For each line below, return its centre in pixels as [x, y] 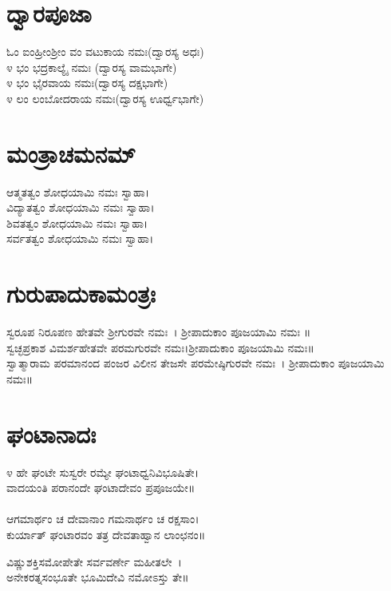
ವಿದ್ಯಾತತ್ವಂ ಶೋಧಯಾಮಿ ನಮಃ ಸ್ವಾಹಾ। [81, 207]
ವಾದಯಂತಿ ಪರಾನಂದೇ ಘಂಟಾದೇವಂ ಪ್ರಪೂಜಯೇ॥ [101, 488]
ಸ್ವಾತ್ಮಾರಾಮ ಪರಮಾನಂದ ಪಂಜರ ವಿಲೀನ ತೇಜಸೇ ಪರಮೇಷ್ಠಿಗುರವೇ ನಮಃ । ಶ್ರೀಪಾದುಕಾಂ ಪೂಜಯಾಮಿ [195, 363]
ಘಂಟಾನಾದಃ [51, 433]
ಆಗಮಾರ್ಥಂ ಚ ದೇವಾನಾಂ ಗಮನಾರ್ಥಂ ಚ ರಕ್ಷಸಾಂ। [103, 519]
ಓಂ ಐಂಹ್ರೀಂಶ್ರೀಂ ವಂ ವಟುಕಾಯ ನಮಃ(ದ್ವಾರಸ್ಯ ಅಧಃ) [105, 52]
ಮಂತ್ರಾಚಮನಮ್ [71, 153]
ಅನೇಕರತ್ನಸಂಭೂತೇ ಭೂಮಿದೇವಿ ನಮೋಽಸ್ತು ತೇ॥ [98, 577]
